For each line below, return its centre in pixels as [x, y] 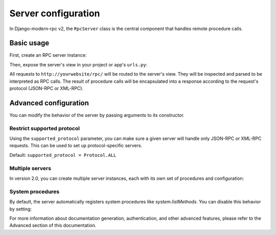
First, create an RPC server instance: [48, 55]
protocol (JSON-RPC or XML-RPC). [47, 88]
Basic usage [29, 43]
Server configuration [55, 13]
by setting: [21, 209]
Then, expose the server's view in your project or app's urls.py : [78, 64]
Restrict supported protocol [45, 128]
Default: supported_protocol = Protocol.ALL [63, 155]
